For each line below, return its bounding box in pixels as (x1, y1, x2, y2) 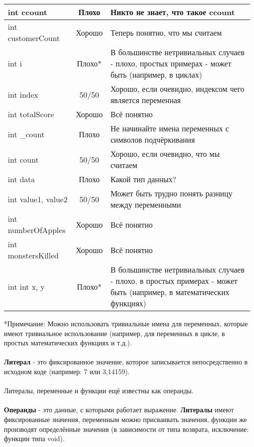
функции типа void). (4, 433, 65, 444)
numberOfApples (8, 224, 65, 235)
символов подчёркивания (110, 134, 195, 145)
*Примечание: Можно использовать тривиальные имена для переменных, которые (4, 319, 248, 328)
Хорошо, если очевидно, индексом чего (110, 83, 244, 94)
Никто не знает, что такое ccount (110, 6, 235, 18)
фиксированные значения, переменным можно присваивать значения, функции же (4, 414, 247, 424)
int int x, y (8, 280, 45, 292)
